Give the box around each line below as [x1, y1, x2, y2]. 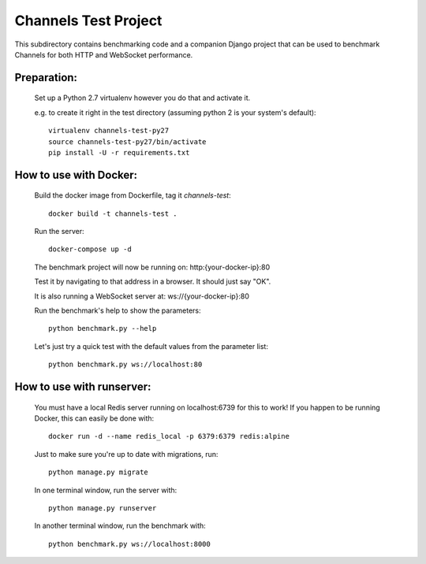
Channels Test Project [14, 12, 163, 29]
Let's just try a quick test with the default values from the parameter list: [34, 341, 268, 351]
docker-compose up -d [48, 245, 132, 254]
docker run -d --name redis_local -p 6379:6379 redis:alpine [48, 432, 290, 441]
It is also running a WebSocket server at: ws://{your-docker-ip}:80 [34, 291, 250, 301]
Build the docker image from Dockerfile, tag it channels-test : [34, 191, 232, 200]
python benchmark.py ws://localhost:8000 [48, 540, 211, 548]
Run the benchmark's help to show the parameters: [34, 306, 201, 315]
